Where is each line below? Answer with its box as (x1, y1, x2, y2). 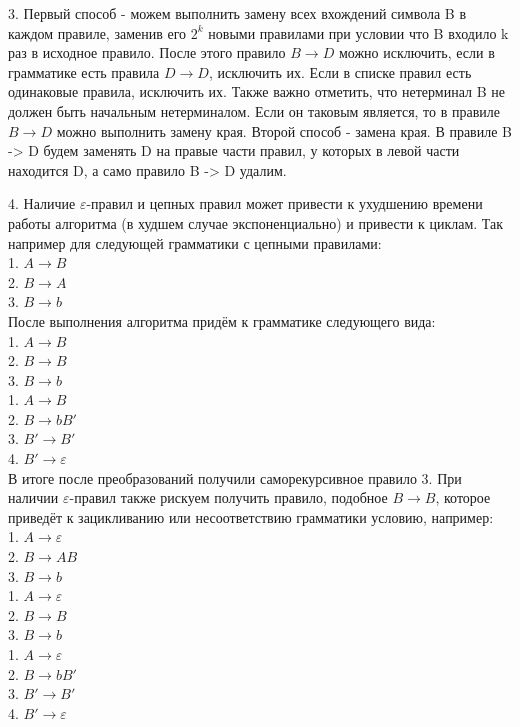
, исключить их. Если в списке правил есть (208, 61, 472, 82)
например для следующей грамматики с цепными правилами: (8, 232, 382, 253)
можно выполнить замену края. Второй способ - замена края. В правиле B (56, 120, 512, 141)
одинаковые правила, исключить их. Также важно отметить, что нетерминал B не (8, 81, 505, 102)
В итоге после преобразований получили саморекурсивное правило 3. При (8, 467, 462, 488)
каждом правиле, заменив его (8, 22, 187, 43)
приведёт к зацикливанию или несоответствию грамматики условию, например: (8, 506, 494, 527)
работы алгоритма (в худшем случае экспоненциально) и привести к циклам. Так (8, 212, 504, 233)
